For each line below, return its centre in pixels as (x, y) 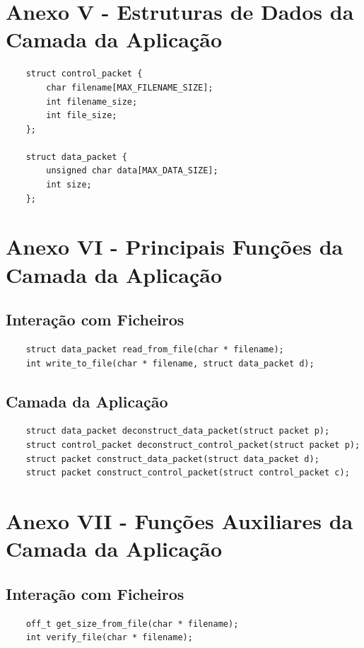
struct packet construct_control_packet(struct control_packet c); (188, 473)
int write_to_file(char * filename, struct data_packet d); (170, 363)
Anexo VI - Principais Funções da (175, 247)
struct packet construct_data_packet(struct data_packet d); (172, 459)
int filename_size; (92, 102)
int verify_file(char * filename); (109, 638)
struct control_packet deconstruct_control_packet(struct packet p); (193, 445)
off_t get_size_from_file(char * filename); (132, 624)
